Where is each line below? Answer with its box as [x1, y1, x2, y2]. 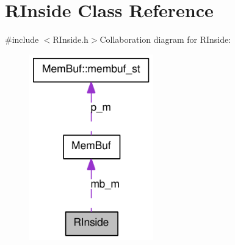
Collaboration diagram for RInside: [99, 33, 231, 46]
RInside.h [52, 33, 89, 46]
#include [5, 33, 39, 46]
